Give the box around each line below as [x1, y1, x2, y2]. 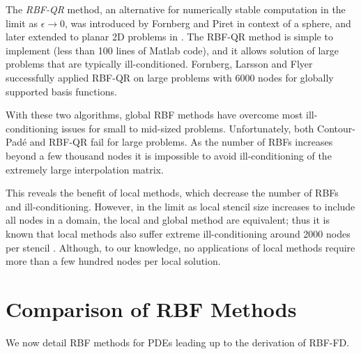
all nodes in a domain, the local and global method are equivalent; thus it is [6, 213, 330, 227]
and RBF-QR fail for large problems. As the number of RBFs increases [29, 134, 333, 149]
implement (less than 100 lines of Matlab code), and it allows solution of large [6, 43, 339, 57]
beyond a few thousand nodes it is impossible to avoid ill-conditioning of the [6, 148, 332, 162]
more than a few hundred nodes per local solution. [6, 254, 221, 268]
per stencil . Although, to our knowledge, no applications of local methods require [6, 240, 355, 254]
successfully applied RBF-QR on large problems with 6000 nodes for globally [6, 70, 334, 84]
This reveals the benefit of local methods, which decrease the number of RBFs [6, 185, 339, 200]
